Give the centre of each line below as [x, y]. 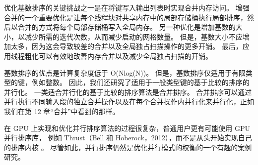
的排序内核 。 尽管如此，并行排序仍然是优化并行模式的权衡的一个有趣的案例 [128, 147]
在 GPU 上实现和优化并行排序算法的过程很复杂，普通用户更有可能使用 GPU [127, 128]
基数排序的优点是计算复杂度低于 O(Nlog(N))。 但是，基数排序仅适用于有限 [125, 72]
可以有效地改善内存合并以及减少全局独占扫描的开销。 [125, 56]
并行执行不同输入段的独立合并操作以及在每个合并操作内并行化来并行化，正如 [129, 102]
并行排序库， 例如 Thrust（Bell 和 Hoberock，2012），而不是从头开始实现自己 [128, 138]
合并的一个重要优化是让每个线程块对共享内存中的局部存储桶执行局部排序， [126, 17]
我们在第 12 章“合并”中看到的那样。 [62, 111]
